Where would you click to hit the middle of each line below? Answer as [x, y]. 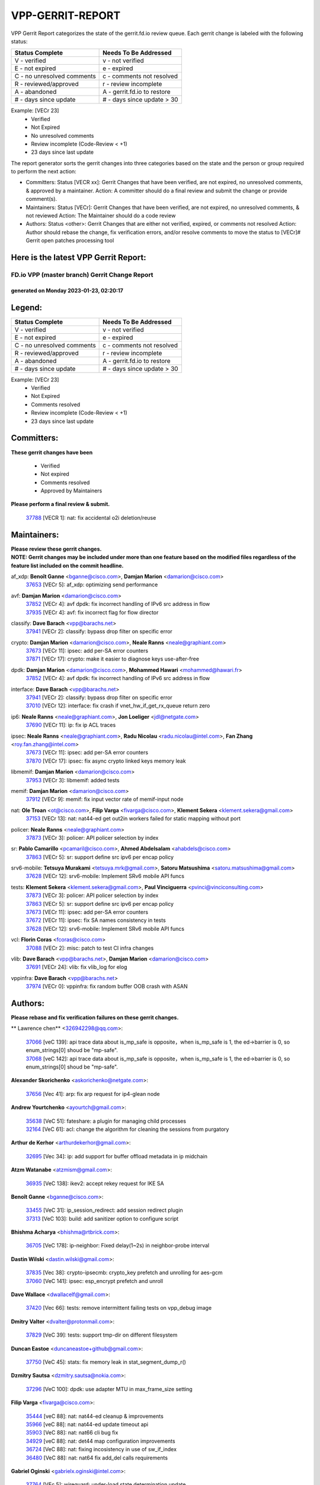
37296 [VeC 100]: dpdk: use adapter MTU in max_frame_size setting [109, 1389]
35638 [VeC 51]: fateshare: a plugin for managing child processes [106, 1121]
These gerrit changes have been [52, 452]
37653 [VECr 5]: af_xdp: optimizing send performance [92, 584]
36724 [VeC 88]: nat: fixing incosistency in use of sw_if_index [101, 1449]
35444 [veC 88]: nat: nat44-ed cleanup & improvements [95, 1416]
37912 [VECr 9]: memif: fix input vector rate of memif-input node [105, 800]
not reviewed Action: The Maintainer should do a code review [101, 216]
